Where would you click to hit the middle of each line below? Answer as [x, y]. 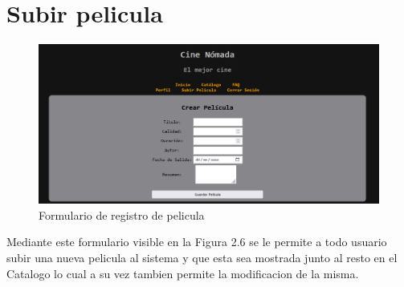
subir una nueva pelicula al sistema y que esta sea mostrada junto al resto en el [202, 258]
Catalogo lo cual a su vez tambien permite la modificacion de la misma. [183, 273]
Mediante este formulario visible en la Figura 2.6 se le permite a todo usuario [197, 242]
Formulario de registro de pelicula [122, 214]
